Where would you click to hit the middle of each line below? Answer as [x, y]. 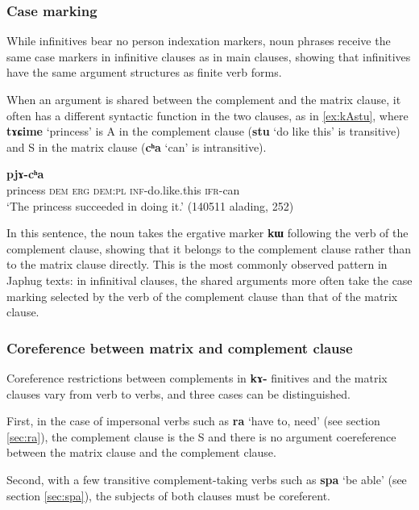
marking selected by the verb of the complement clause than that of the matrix [202, 296]
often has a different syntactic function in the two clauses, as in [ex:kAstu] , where [207, 115]
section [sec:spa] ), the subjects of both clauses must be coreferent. [168, 495]
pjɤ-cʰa [25, 174]
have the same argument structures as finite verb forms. [144, 72]
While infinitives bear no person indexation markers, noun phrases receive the [199, 41]
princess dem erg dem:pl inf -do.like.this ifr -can [123, 189]
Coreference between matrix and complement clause [180, 347]
